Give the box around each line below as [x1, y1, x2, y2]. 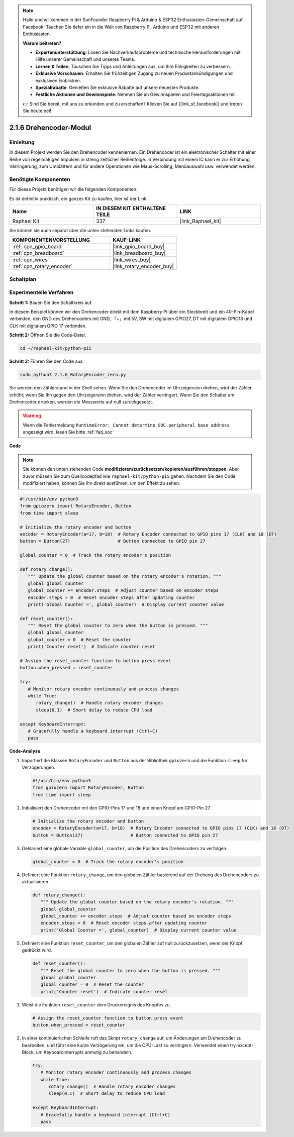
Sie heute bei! [23, 108, 51, 114]
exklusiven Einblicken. [35, 77, 81, 83]
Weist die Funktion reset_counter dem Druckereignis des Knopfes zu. [22, 1001, 171, 1007]
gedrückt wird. [22, 947, 52, 953]
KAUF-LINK [112, 237, 141, 244]
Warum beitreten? [23, 40, 62, 46]
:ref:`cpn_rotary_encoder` [12, 263, 73, 270]
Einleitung [9, 139, 35, 146]
